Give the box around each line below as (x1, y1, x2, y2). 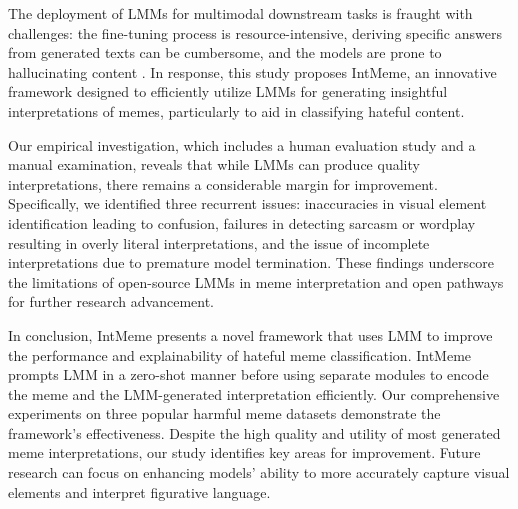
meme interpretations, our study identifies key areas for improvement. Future (8, 442, 481, 463)
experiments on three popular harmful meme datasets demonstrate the (8, 403, 441, 424)
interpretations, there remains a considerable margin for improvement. (8, 173, 438, 194)
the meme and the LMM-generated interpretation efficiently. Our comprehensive (8, 383, 500, 404)
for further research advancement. (8, 291, 214, 312)
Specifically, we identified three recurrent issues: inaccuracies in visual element (8, 193, 487, 214)
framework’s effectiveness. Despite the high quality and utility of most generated (8, 422, 501, 443)
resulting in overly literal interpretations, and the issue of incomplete (8, 232, 430, 253)
